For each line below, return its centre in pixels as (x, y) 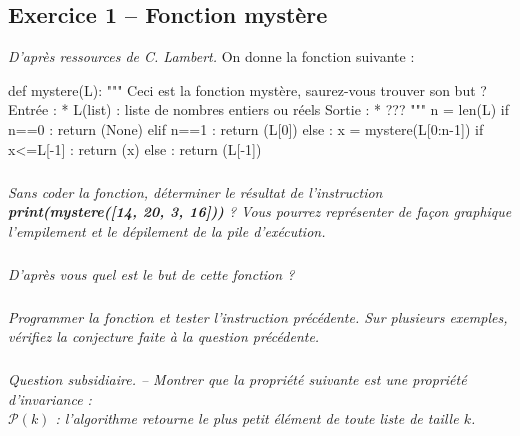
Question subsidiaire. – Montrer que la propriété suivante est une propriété (237, 379)
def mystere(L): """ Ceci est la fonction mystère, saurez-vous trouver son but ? (247, 89)
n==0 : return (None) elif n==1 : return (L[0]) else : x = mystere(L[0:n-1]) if (246, 128)
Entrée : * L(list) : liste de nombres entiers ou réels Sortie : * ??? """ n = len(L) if (258, 109)
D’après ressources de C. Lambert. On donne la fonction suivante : (211, 56)
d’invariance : (50, 398)
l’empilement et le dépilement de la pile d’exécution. (167, 230)
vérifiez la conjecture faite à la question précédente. (164, 336)
